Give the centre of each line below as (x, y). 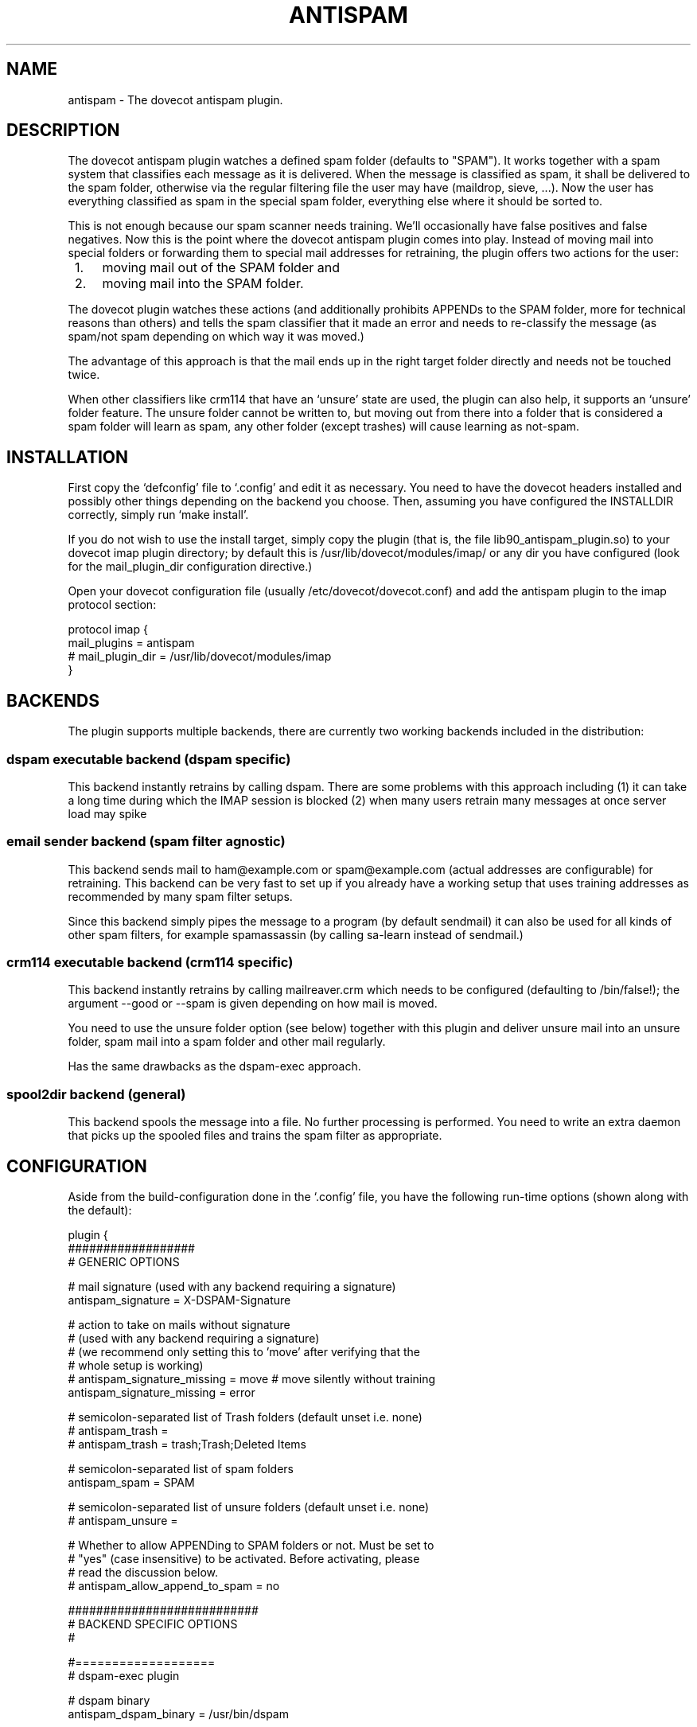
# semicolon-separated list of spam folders (181, 1468)
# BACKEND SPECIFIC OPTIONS (153, 1624)
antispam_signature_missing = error (162, 1392)
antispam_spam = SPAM (131, 1482)
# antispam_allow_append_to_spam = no (174, 1585)
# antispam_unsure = (123, 1520)
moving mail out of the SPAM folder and (221, 268)
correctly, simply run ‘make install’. (158, 515)
